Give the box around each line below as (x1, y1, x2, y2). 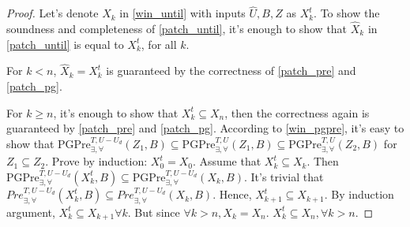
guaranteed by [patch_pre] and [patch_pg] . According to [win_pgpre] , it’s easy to (6, 120, 404, 136)
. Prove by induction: (45, 153, 148, 169)
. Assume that (193, 153, 261, 169)
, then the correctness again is (224, 104, 370, 121)
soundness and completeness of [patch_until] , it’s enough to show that (6, 20, 348, 37)
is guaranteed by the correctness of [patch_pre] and (106, 62, 356, 79)
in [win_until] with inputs (119, 5, 246, 21)
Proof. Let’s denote (6, 5, 99, 21)
